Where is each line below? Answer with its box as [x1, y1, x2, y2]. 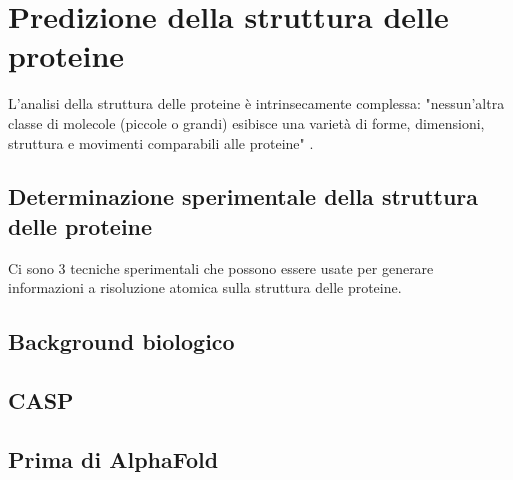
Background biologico [8, 326, 235, 357]
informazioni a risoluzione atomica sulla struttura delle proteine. [8, 277, 402, 298]
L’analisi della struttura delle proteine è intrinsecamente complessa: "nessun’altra [8, 93, 505, 114]
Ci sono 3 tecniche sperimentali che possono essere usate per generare [8, 257, 434, 278]
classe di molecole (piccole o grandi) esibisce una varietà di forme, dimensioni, [8, 112, 485, 133]
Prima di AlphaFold [8, 443, 219, 474]
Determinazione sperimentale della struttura [8, 181, 479, 212]
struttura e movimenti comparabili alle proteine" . [8, 132, 314, 153]
